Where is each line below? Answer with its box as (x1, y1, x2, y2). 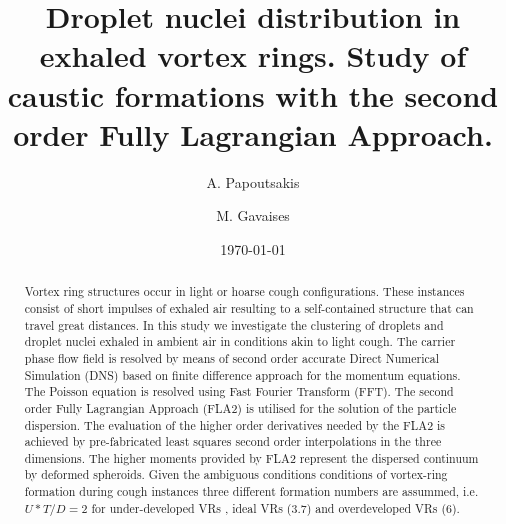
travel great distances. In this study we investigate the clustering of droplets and (24, 316, 444, 333)
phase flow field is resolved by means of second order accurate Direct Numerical (24, 349, 439, 366)
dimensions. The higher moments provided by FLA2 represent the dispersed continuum (24, 449, 479, 466)
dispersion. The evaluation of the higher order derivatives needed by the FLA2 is (24, 416, 446, 433)
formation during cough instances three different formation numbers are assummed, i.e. (24, 483, 479, 500)
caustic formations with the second (7, 74, 499, 115)
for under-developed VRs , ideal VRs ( (91, 499, 292, 516)
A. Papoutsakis (206, 171, 300, 192)
